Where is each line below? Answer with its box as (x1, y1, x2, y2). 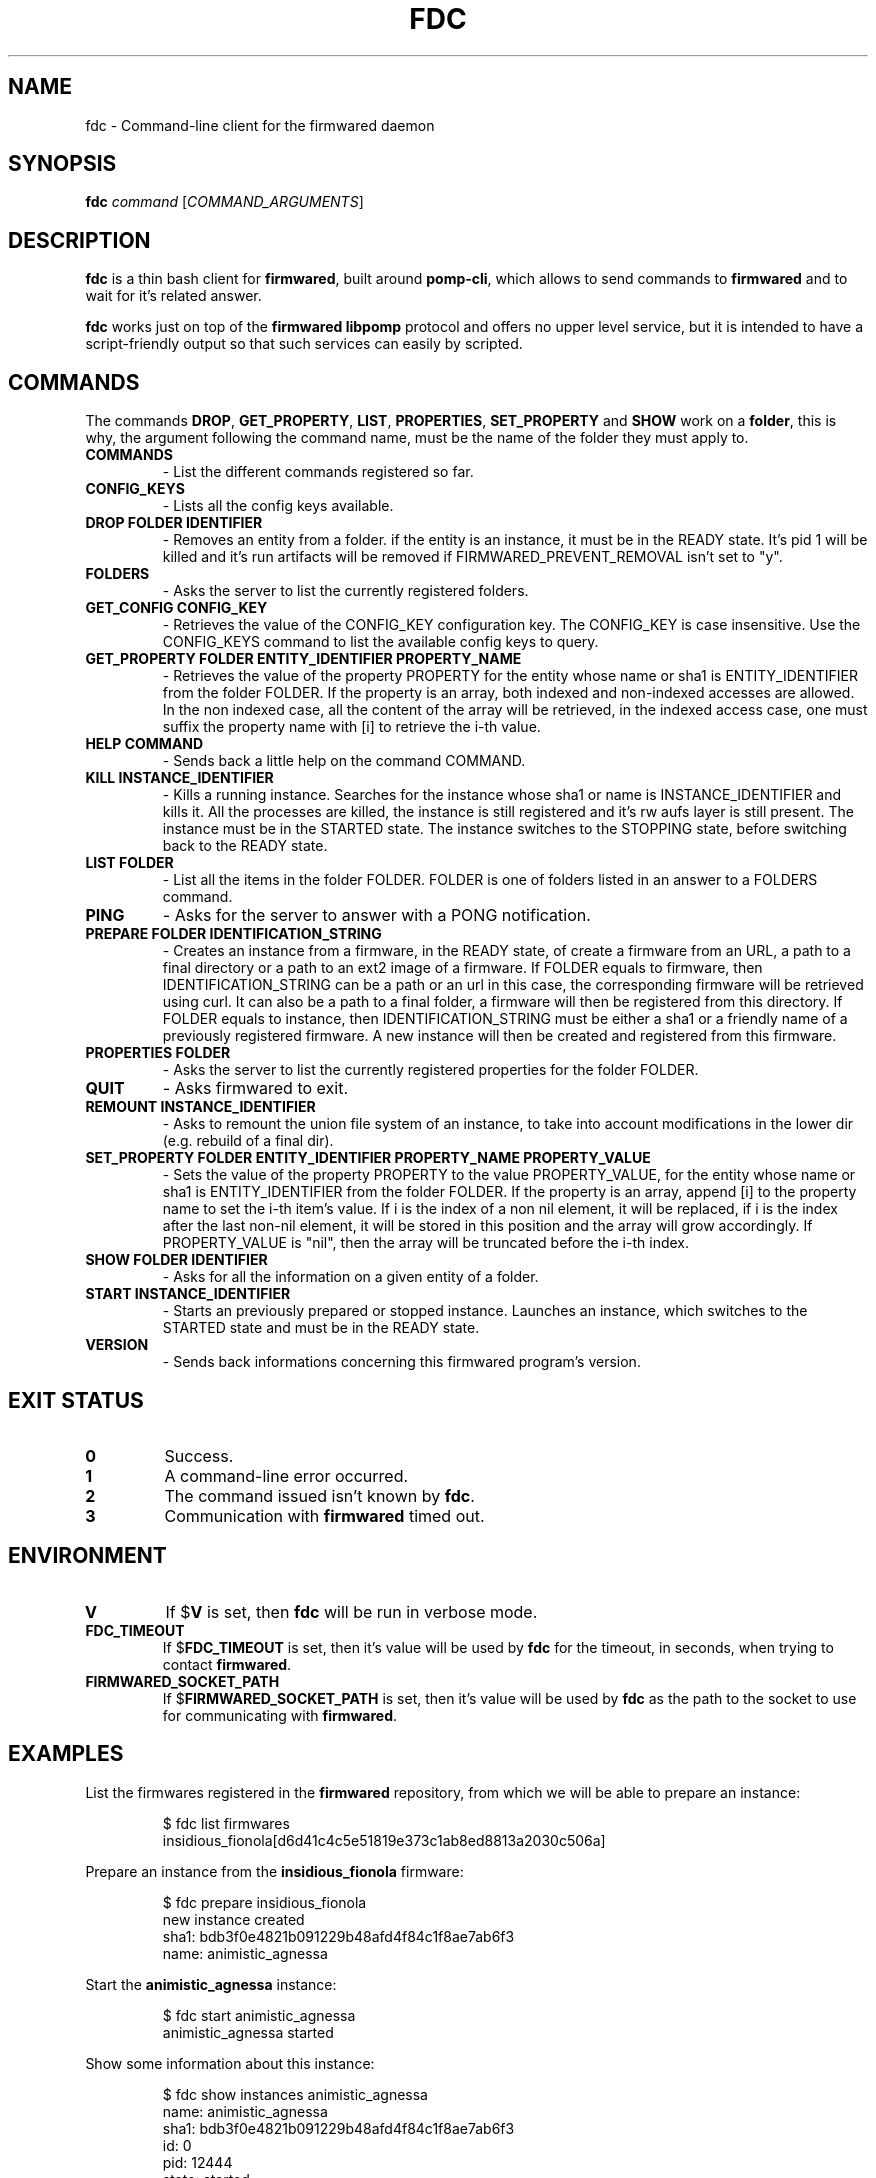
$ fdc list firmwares (162, 1814, 290, 1832)
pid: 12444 (162, 2153, 233, 2171)
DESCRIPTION (8, 227, 151, 253)
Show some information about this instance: (85, 2054, 375, 2072)
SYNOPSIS (8, 151, 117, 177)
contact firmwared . (162, 1655, 292, 1673)
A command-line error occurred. (164, 1465, 409, 1486)
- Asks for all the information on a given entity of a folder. (162, 1268, 539, 1286)
